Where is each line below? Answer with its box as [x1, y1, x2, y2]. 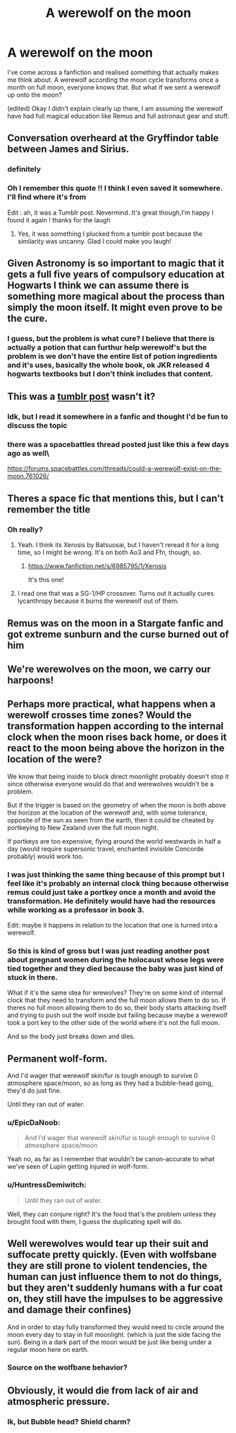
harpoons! [7, 674, 54, 686]
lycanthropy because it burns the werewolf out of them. [17, 596, 180, 605]
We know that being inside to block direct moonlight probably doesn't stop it [7, 772, 229, 781]
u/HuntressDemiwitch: [7, 1180, 87, 1190]
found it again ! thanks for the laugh [7, 215, 111, 224]
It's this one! [27, 575, 65, 584]
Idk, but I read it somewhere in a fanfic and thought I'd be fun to [7, 412, 229, 421]
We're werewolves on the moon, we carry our [7, 663, 211, 675]
